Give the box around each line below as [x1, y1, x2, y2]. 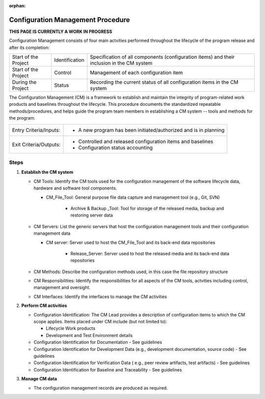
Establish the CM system [21, 169, 74, 175]
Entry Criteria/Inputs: [12, 126, 60, 133]
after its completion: [9, 44, 50, 50]
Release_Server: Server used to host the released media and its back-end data [70, 250, 230, 256]
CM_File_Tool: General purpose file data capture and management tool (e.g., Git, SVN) [46, 194, 220, 200]
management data [33, 230, 71, 236]
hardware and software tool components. [33, 185, 117, 191]
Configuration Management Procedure [9, 15, 130, 24]
